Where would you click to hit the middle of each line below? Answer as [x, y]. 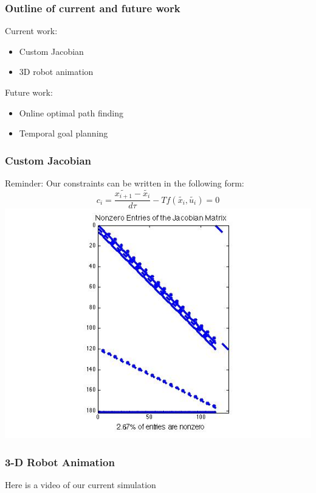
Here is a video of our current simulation [81, 485]
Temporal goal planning [64, 133]
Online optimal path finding [71, 112]
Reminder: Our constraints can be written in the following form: [125, 183]
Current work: [31, 31]
